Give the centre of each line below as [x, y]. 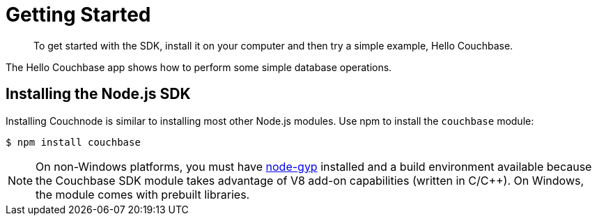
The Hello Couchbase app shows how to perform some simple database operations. [199, 67]
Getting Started [78, 15]
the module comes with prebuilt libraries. [143, 194]
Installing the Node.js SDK [98, 94]
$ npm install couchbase [73, 142]
